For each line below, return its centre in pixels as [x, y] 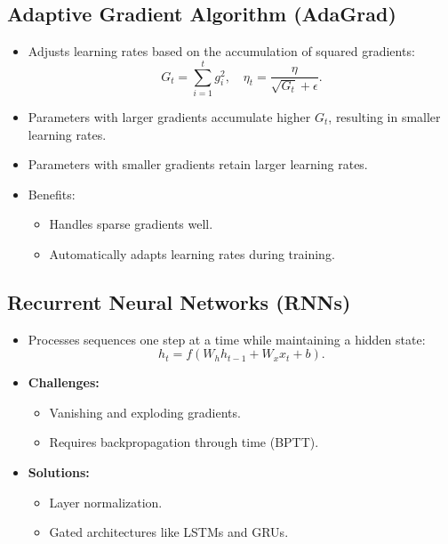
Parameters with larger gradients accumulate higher [169, 116]
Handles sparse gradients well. [131, 224]
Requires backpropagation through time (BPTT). [184, 442]
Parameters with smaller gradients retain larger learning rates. [198, 164]
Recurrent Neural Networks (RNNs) [179, 301]
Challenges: [64, 382]
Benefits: [52, 194]
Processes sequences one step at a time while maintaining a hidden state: [227, 339]
